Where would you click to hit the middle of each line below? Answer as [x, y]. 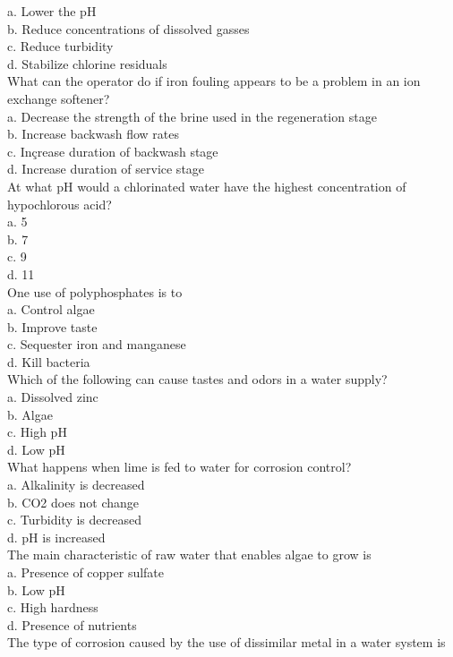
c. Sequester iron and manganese [97, 344]
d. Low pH [36, 449]
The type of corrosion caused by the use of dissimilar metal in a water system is [226, 642]
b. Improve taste [52, 326]
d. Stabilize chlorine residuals [87, 63]
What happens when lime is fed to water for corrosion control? [179, 467]
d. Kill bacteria [49, 361]
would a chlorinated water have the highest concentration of [242, 186]
